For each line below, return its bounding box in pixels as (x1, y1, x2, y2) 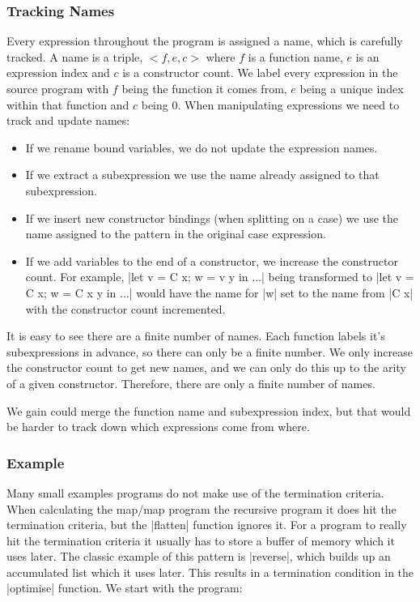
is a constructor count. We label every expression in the (122, 64, 398, 81)
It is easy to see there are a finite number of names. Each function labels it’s (6, 327, 385, 344)
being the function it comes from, (121, 80, 287, 96)
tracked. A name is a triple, (6, 48, 143, 65)
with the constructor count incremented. (25, 300, 226, 317)
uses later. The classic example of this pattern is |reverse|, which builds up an (6, 548, 391, 565)
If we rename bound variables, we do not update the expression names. (25, 139, 378, 156)
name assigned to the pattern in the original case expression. (25, 225, 326, 242)
